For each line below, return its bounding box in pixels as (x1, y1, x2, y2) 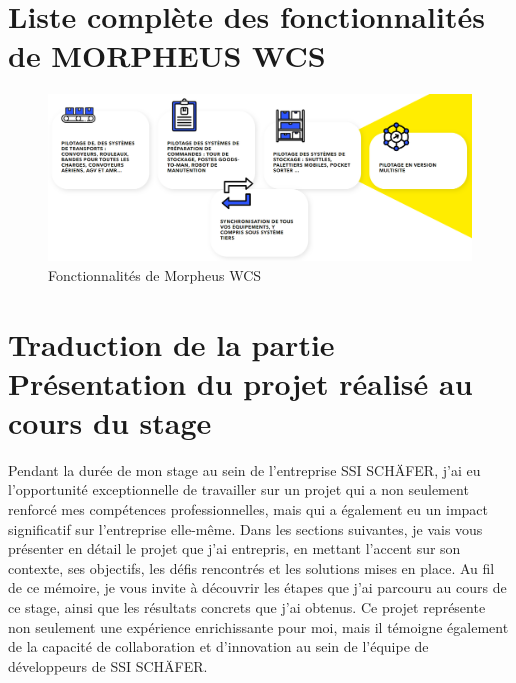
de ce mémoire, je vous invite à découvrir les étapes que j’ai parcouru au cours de (8, 577, 507, 598)
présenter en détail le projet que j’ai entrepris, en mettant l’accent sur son (8, 538, 461, 559)
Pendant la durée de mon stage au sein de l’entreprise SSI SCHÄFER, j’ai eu (8, 459, 481, 480)
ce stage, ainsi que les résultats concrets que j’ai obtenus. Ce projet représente (8, 597, 486, 618)
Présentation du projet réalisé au (8, 362, 473, 403)
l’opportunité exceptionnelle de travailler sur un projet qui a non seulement (8, 479, 469, 500)
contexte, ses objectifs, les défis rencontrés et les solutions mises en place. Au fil (8, 557, 495, 578)
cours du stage (8, 401, 212, 442)
